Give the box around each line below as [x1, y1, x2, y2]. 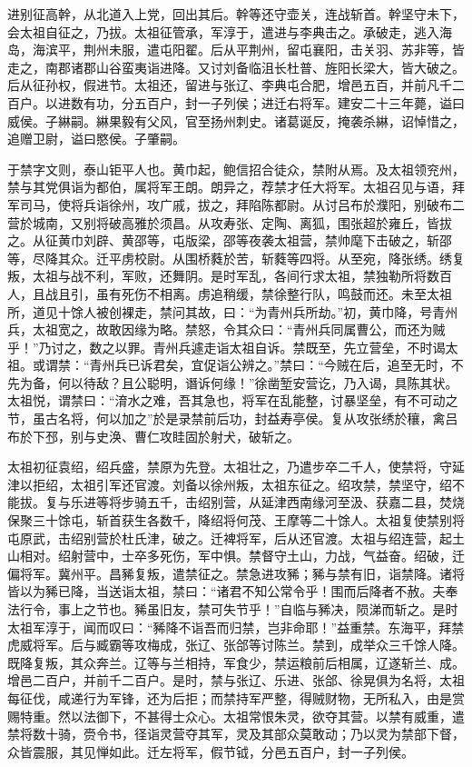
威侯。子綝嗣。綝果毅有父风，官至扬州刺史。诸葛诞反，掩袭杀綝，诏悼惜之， [7, 111, 465, 130]
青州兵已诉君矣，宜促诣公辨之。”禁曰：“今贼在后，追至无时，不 [89, 355, 464, 374]
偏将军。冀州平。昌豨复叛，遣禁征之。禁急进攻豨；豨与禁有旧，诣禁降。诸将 [7, 563, 465, 583]
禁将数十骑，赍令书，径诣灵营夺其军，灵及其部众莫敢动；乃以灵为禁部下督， [7, 724, 465, 743]
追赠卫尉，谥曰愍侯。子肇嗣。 [7, 129, 185, 148]
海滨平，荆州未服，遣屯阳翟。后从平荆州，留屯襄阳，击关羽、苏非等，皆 [32, 40, 465, 59]
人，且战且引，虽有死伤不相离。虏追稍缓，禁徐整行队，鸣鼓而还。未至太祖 [7, 284, 452, 303]
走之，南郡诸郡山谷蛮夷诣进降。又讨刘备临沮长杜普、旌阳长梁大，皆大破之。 [7, 57, 465, 76]
